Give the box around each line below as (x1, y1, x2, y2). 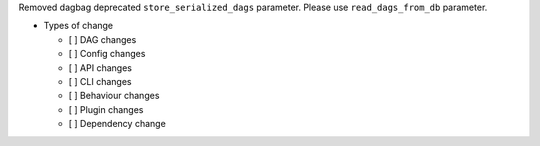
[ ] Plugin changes (68, 103, 144, 115)
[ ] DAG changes (68, 33, 137, 45)
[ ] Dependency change (68, 118, 167, 130)
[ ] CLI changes (68, 75, 132, 87)
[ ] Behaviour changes (68, 90, 160, 102)
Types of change (43, 20, 114, 32)
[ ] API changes (68, 61, 132, 74)
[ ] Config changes (68, 48, 146, 60)
